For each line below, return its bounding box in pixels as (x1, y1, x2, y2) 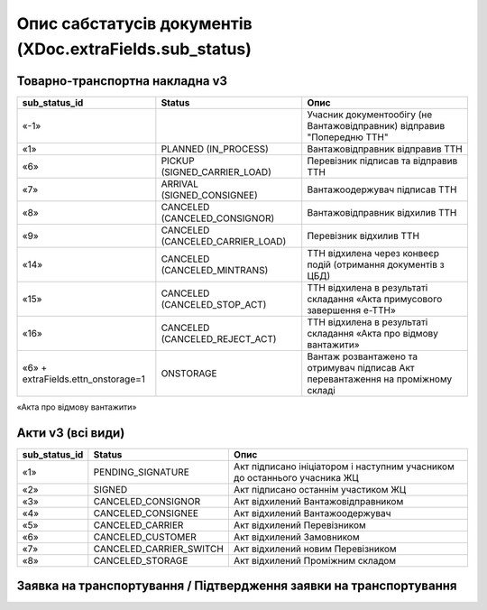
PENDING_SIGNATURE (93, 466, 189, 478)
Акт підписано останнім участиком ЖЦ (233, 483, 407, 495)
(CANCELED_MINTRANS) (161, 263, 269, 276)
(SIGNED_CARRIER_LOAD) (161, 165, 272, 178)
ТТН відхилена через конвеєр (307, 246, 440, 259)
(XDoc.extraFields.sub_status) (16, 39, 253, 59)
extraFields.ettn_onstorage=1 (22, 373, 146, 385)
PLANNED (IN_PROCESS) (161, 143, 270, 155)
